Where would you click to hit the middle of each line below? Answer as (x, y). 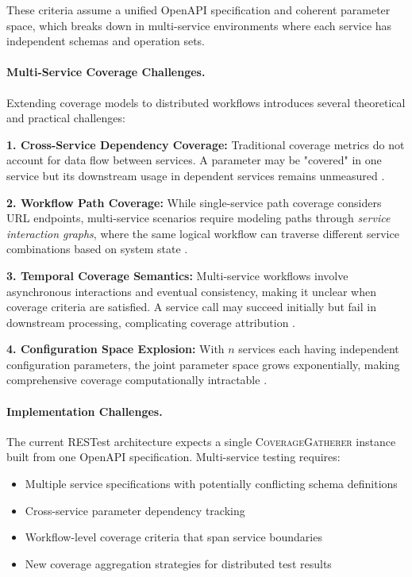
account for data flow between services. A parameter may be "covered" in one (194, 160)
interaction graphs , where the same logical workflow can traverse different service (203, 233)
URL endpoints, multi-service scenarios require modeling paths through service (198, 218)
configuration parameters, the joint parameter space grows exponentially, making (203, 364)
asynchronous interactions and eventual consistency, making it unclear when (192, 291)
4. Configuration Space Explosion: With (116, 349)
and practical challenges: (66, 118)
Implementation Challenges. (85, 411)
